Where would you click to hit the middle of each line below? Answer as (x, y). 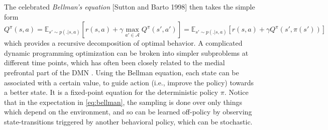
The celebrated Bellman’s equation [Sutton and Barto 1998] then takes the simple (130, 7)
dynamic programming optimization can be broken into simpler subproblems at (126, 52)
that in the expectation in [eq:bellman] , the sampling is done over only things (123, 102)
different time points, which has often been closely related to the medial (115, 62)
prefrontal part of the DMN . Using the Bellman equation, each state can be (122, 72)
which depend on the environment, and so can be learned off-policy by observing (128, 112)
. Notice (236, 92)
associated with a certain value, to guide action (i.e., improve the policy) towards (129, 82)
